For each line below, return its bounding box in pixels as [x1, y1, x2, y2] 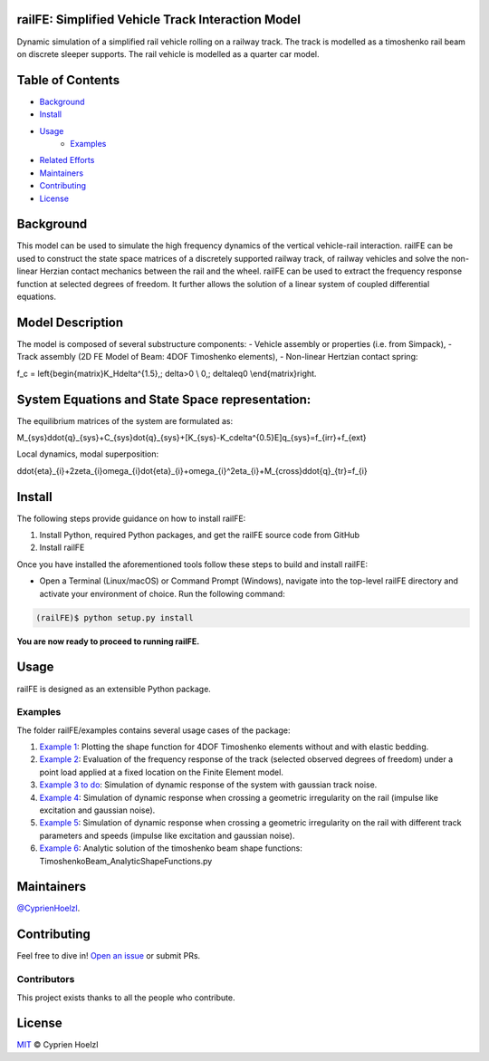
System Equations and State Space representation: [16, 391, 312, 407]
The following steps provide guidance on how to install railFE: [16, 513, 246, 524]
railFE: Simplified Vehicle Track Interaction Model [16, 12, 302, 27]
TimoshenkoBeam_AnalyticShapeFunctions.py [39, 855, 213, 866]
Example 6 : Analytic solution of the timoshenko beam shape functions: [39, 843, 302, 854]
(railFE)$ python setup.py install [35, 612, 194, 622]
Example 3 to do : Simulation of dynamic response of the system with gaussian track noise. [39, 779, 378, 790]
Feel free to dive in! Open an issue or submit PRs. [16, 950, 201, 961]
